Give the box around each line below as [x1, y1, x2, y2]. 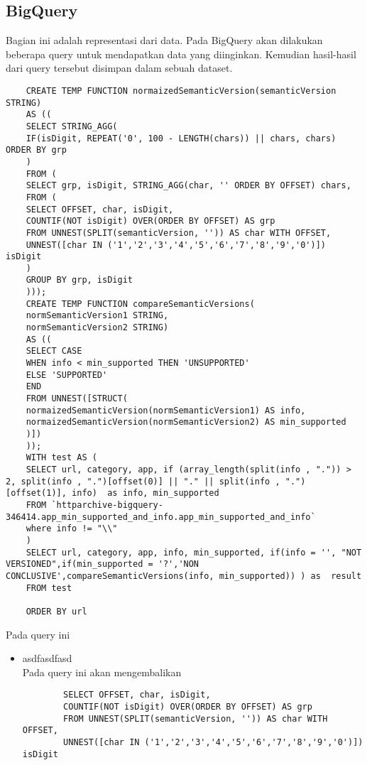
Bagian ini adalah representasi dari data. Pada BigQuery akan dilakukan [6, 33, 323, 48]
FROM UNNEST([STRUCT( [26, 394, 128, 404]
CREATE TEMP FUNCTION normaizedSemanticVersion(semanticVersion [26, 85, 336, 96]
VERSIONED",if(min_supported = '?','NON [6, 559, 199, 570]
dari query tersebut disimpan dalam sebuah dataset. [6, 60, 233, 75]
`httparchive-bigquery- [51, 499, 163, 510]
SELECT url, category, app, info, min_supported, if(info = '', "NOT [26, 547, 362, 558]
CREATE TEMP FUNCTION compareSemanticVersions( [26, 298, 255, 309]
